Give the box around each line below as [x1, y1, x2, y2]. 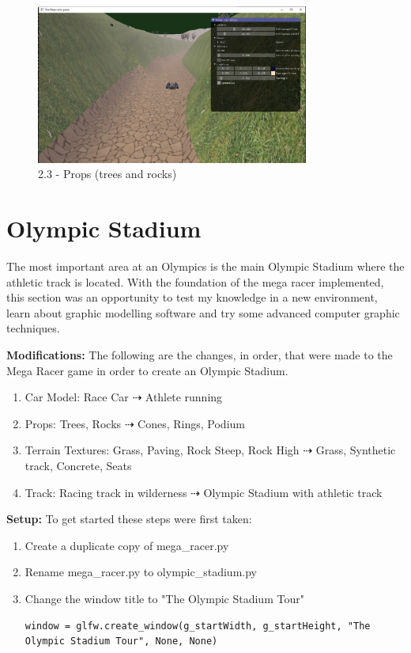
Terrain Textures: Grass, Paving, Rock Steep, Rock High [25, 442, 300, 458]
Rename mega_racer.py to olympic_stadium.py [25, 564, 257, 580]
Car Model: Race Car [25, 389, 129, 405]
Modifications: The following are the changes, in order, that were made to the [6, 347, 393, 363]
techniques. [6, 320, 60, 336]
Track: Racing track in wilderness [25, 484, 187, 500]
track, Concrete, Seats [25, 457, 132, 473]
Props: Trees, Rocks [25, 415, 122, 431]
